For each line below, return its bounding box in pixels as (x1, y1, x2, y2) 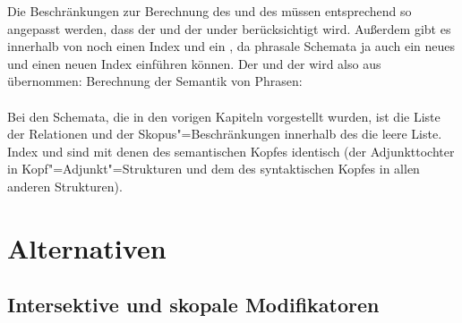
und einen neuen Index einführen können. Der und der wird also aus (7, 54, 381, 72)
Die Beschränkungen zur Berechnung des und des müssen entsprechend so (7, 2, 412, 20)
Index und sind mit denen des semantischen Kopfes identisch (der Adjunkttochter (7, 141, 455, 160)
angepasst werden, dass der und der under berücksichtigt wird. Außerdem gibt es (7, 19, 451, 38)
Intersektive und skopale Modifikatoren (7, 291, 380, 319)
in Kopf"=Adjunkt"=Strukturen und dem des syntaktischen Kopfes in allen (7, 159, 420, 178)
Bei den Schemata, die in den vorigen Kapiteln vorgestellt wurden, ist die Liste (7, 106, 441, 125)
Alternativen (7, 229, 167, 266)
